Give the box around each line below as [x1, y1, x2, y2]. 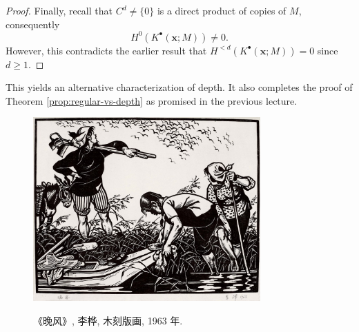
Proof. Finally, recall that [6, 3, 113, 17]
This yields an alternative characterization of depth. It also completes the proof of [6, 80, 353, 94]
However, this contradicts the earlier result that [6, 43, 207, 57]
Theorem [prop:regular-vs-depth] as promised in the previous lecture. [6, 93, 298, 107]
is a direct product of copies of [157, 3, 287, 17]
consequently [6, 17, 60, 31]
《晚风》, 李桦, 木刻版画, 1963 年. [33, 313, 183, 327]
